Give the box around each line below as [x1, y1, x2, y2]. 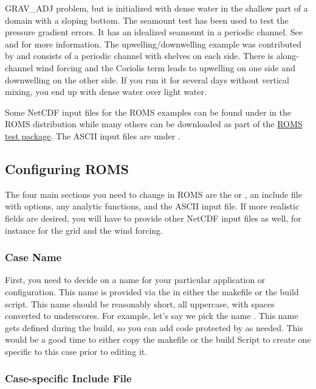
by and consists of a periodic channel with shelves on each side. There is [5, 49, 273, 62]
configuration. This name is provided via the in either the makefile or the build [5, 285, 299, 298]
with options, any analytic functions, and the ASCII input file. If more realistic [5, 200, 300, 212]
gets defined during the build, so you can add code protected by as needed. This [5, 321, 303, 334]
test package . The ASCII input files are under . [5, 129, 180, 142]
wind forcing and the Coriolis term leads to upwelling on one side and [35, 61, 295, 74]
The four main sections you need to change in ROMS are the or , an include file [5, 187, 302, 200]
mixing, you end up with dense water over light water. [5, 85, 207, 98]
